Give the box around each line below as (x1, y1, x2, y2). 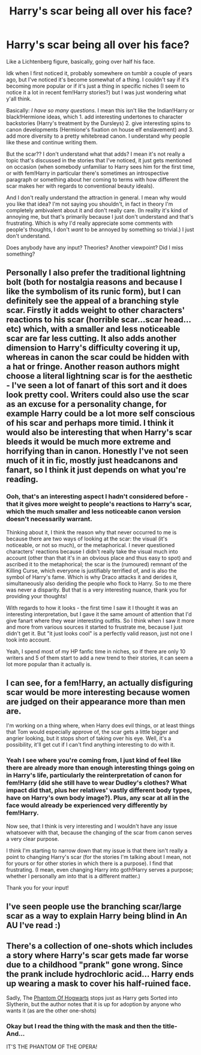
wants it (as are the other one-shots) (6, 1007, 97, 1014)
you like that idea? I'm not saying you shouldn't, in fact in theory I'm (6, 200, 173, 207)
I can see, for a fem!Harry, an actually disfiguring (6, 678, 193, 688)
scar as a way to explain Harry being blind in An (6, 911, 188, 921)
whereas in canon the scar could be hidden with (6, 352, 190, 362)
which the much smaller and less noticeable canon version (6, 507, 181, 516)
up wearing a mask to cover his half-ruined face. (6, 978, 191, 988)
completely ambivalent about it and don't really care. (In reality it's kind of (6, 206, 188, 214)
